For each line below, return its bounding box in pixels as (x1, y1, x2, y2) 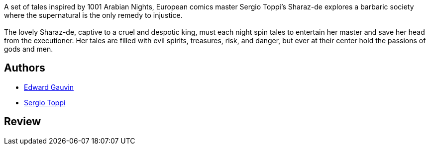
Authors (4, 62, 45, 74)
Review (4, 115, 41, 128)
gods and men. (4, 45, 53, 53)
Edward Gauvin (24, 82, 74, 91)
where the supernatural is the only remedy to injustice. (4, 11, 183, 19)
